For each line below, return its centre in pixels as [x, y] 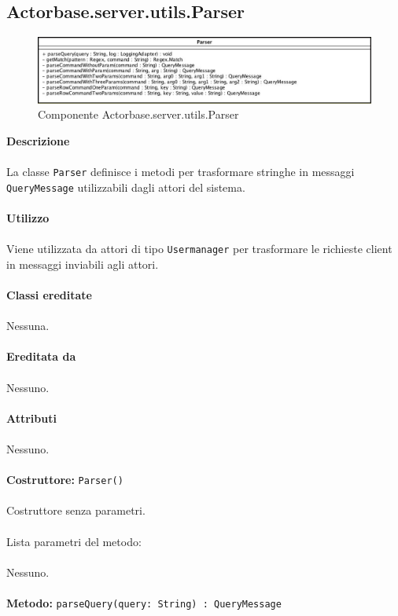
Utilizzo [28, 217]
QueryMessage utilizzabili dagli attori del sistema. [126, 187]
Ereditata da [41, 356]
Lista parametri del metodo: [74, 541]
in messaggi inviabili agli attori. [83, 264]
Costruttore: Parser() [65, 480]
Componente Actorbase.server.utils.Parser [138, 114]
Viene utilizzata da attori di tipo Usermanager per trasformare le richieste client [199, 249]
